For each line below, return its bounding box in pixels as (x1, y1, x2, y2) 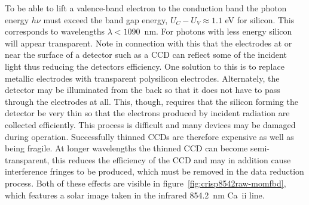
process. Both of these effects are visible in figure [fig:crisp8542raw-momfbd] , (5, 176, 286, 189)
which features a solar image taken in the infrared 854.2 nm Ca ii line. (5, 188, 265, 201)
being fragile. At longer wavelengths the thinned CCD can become (5, 142, 248, 154)
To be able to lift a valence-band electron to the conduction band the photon (5, 2, 287, 14)
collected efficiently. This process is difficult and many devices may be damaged (5, 118, 296, 131)
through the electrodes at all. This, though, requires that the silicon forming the (5, 95, 298, 107)
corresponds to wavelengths (5, 25, 105, 38)
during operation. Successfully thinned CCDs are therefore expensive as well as (5, 130, 294, 142)
